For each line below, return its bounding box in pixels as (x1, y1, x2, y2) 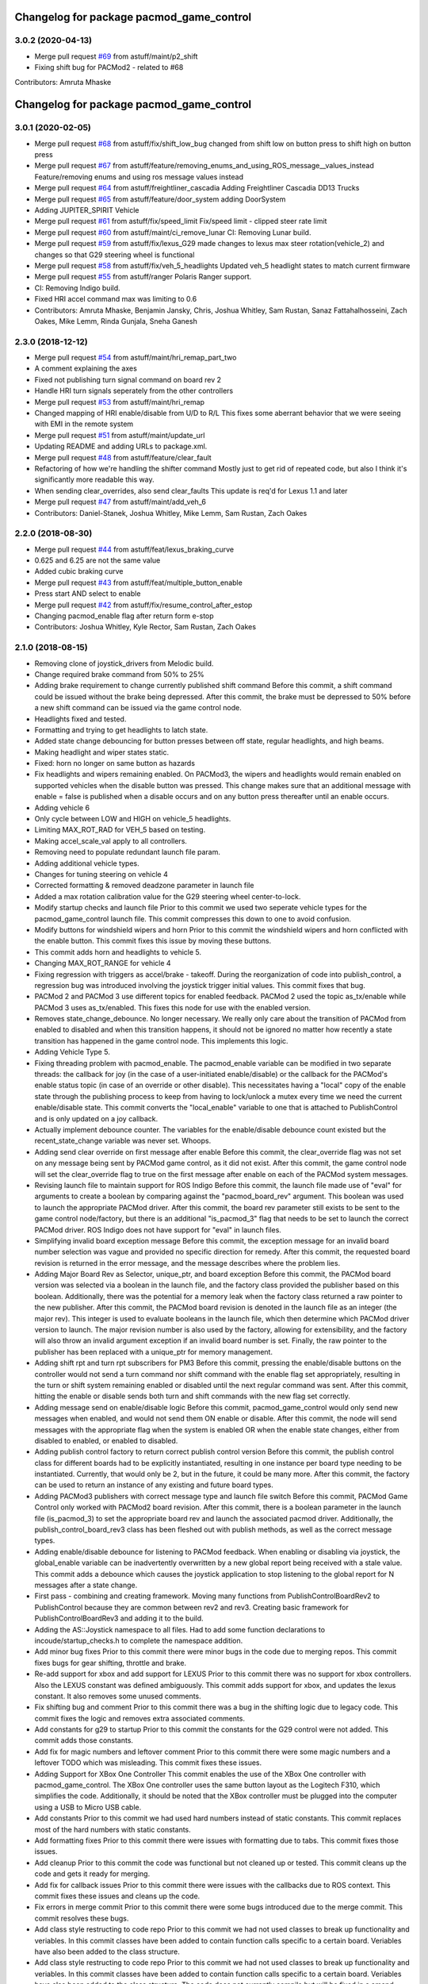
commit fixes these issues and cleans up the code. (34, 1891, 201, 1901)
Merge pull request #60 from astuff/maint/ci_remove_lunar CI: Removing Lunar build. (34, 227, 311, 237)
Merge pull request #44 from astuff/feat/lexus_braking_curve (34, 544, 235, 554)
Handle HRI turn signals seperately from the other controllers (34, 386, 234, 396)
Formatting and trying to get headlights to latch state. (34, 725, 208, 734)
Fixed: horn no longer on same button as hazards (34, 759, 196, 768)
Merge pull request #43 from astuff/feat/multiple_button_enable (34, 578, 243, 587)
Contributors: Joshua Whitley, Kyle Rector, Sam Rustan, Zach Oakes (34, 622, 257, 632)
